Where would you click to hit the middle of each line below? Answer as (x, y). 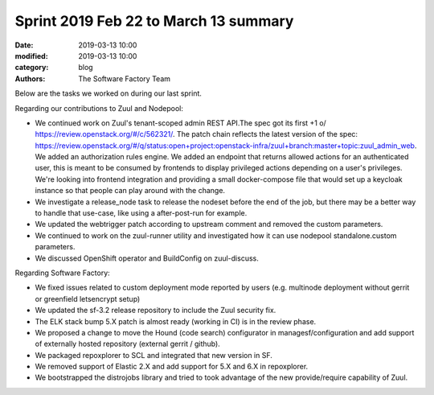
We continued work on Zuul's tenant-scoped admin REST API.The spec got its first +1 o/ (181, 123)
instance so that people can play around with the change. (130, 191)
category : (32, 68)
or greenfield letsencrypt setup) (88, 298)
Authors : (30, 78)
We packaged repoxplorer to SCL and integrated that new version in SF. (154, 355)
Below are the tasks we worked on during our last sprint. (108, 93)
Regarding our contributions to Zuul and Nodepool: (99, 108)
